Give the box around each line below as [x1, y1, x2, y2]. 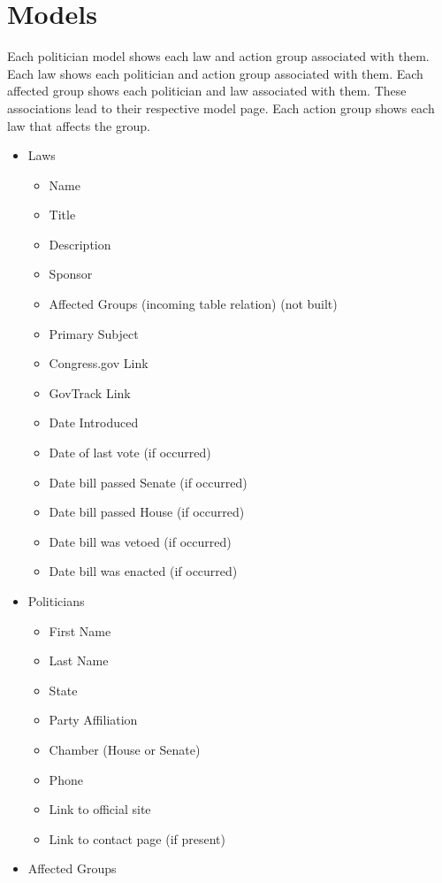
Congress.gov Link [49, 354, 149, 372]
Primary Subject [49, 324, 139, 342]
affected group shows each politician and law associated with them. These [7, 81, 407, 100]
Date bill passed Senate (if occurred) [49, 472, 248, 491]
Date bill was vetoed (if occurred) [49, 532, 232, 550]
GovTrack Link [49, 383, 131, 402]
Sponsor [49, 265, 93, 283]
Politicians [27, 592, 85, 610]
